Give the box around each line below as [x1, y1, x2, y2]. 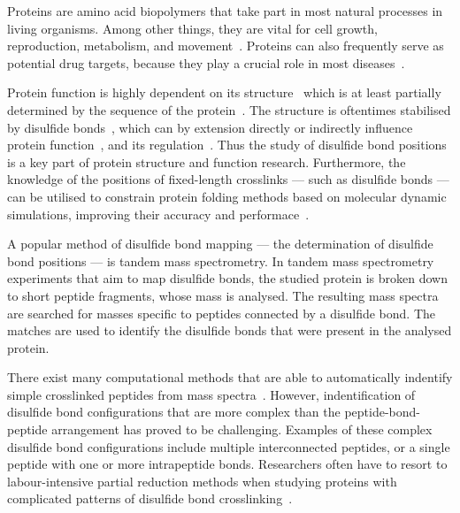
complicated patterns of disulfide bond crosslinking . [7, 489, 293, 508]
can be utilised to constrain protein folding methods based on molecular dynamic [7, 187, 447, 205]
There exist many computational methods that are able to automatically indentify [7, 368, 453, 387]
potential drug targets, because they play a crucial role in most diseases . [7, 53, 405, 72]
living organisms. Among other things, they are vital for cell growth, [7, 19, 378, 37]
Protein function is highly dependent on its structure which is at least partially [7, 83, 441, 102]
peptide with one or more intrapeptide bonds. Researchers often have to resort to [7, 455, 448, 473]
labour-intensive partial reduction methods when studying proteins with [7, 471, 397, 490]
